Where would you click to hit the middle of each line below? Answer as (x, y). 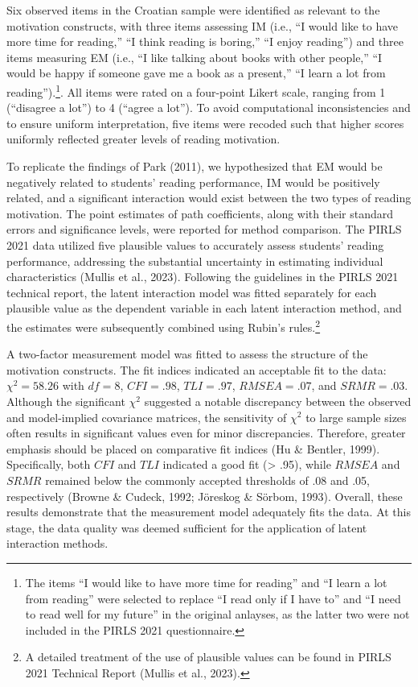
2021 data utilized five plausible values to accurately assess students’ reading (195, 244)
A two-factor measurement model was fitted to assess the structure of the (187, 354)
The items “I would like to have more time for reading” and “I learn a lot (206, 582)
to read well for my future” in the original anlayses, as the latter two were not (217, 614)
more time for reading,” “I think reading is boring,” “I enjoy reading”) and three (205, 41)
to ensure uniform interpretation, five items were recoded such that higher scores (205, 123)
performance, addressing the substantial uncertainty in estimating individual (195, 261)
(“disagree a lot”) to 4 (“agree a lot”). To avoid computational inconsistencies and (209, 108)
